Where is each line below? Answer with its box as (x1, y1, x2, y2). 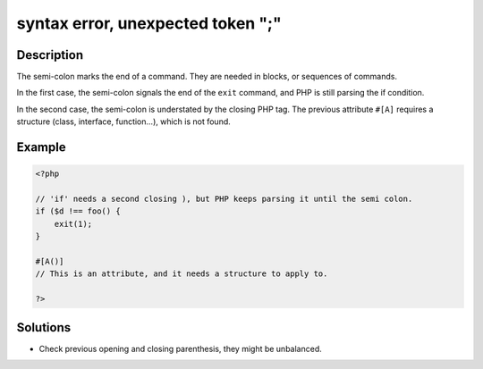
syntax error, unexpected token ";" (16, 13, 282, 33)
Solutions (16, 320, 72, 335)
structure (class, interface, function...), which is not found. (16, 116, 232, 127)
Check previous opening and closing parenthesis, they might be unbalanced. (38, 343, 322, 354)
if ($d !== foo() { (35, 206, 121, 216)
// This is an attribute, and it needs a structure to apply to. (35, 269, 328, 279)
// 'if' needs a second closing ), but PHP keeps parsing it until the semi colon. (35, 194, 413, 205)
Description (16, 47, 84, 63)
